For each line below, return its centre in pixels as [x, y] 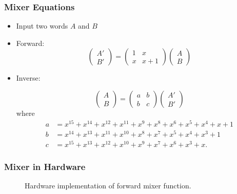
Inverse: [28, 78]
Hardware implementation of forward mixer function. [108, 186]
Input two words [42, 26]
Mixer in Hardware [45, 166]
